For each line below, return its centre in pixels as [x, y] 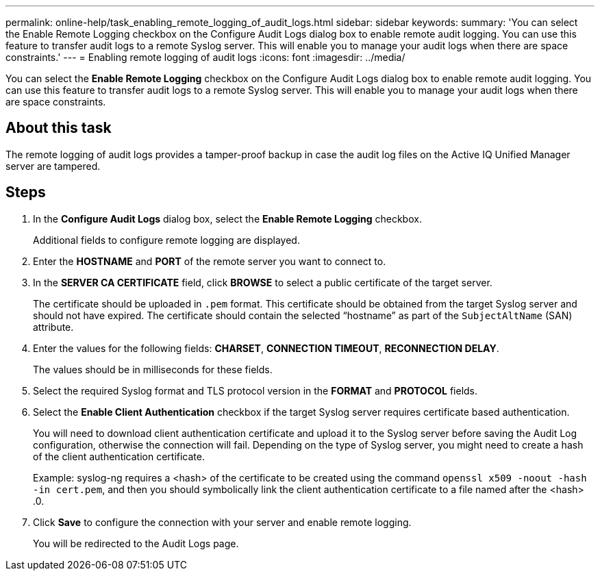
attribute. [53, 327]
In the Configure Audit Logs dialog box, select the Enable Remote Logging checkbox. [227, 218]
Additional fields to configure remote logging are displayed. [166, 240]
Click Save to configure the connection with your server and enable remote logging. [222, 522]
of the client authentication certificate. [119, 456]
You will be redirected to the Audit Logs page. [136, 543]
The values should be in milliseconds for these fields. [153, 369]
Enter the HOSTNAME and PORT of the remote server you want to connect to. [210, 261]
